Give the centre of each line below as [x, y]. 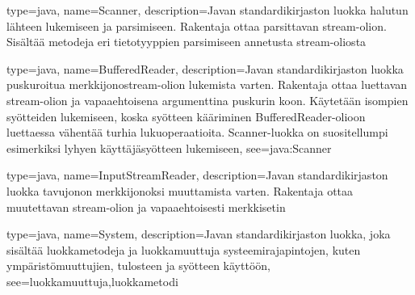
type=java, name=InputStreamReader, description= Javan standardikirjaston [197, 175]
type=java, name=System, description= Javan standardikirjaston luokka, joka [199, 234]
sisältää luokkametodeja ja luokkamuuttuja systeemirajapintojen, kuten [184, 249]
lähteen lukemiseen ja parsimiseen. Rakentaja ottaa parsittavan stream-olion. [197, 25]
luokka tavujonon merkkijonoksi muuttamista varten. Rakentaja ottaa [180, 190]
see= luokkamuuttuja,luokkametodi [92, 281]
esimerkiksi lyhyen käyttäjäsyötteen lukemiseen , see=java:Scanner [169, 147]
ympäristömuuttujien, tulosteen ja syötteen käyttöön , [138, 265]
